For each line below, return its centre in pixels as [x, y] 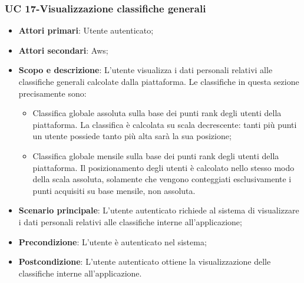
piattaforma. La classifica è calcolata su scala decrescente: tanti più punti [165, 124]
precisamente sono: [52, 93]
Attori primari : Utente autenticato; [86, 30]
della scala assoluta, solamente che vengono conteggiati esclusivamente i [162, 179]
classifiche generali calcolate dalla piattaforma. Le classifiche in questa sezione [159, 81]
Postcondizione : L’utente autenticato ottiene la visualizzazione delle [145, 261]
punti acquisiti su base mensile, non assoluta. [114, 190]
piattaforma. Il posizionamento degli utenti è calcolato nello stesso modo [163, 167]
